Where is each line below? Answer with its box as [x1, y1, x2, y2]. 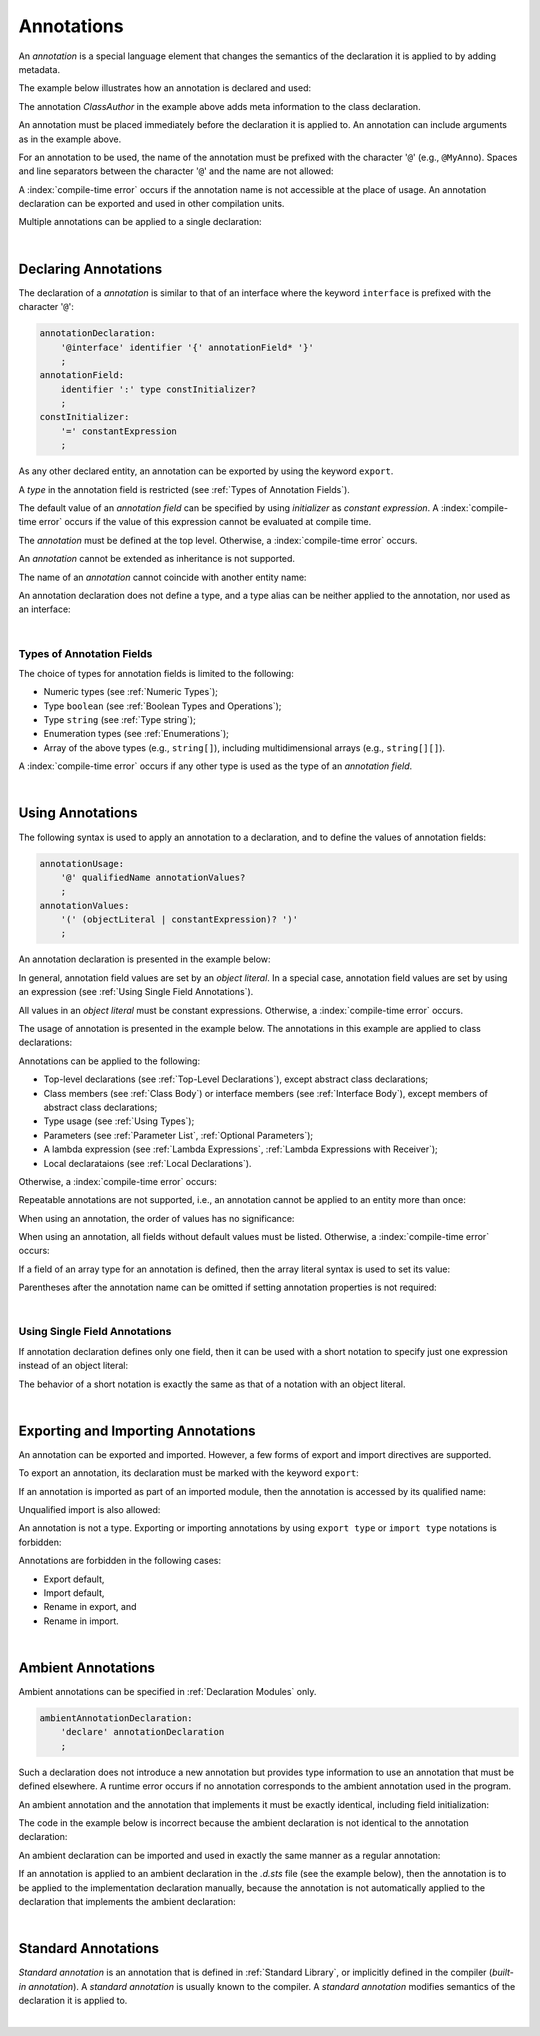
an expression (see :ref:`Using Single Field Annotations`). [18, 986, 254, 998]
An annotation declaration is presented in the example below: [18, 953, 271, 965]
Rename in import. [43, 1615, 119, 1627]
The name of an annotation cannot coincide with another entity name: [18, 571, 307, 583]
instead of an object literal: [18, 1360, 129, 1372]
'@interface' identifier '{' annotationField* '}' [60, 341, 314, 353]
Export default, [43, 1573, 105, 1585]
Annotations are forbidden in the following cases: [18, 1555, 222, 1567]
